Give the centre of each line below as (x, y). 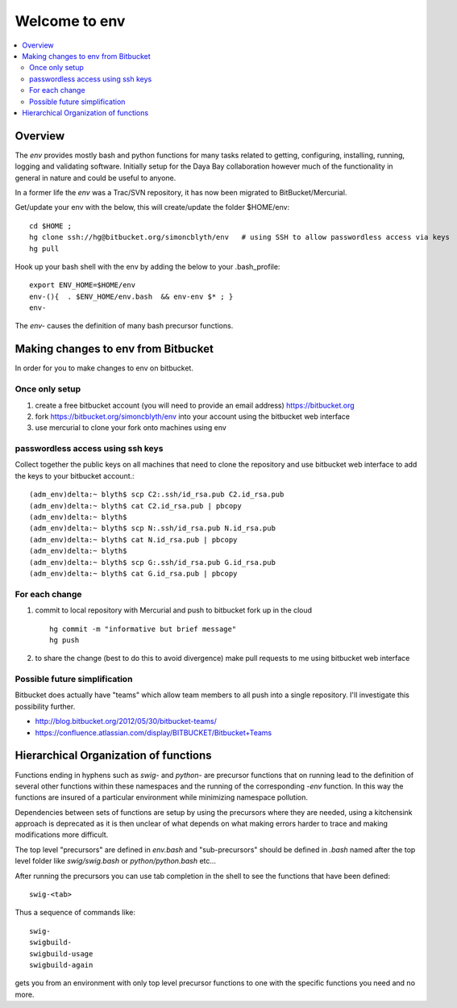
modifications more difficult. (62, 834)
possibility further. (45, 706)
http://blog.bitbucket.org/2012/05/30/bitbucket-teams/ (126, 721)
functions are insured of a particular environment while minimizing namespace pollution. (162, 797)
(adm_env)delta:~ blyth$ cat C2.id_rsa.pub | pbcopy (135, 506)
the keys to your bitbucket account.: (75, 475)
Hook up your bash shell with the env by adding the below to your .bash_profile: (147, 266)
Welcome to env (70, 21)
